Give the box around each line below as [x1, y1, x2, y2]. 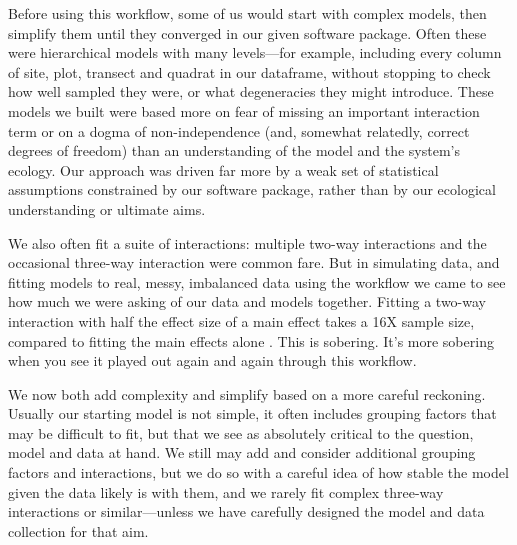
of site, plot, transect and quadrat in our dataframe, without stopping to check [8, 61, 491, 82]
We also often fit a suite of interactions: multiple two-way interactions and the [8, 232, 487, 253]
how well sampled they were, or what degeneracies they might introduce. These [8, 81, 494, 102]
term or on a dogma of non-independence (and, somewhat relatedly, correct [8, 120, 470, 141]
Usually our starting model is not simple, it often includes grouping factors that [8, 403, 497, 424]
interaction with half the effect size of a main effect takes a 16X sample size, [8, 310, 475, 331]
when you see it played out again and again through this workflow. [8, 350, 417, 371]
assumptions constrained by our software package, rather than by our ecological [8, 179, 496, 200]
